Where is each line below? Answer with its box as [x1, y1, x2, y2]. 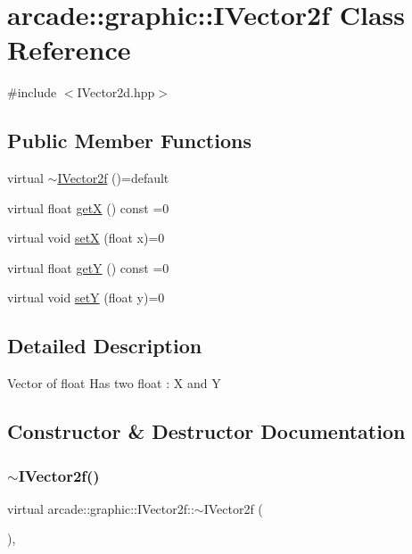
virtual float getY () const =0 [7, 258, 169, 277]
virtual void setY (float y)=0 [7, 288, 165, 307]
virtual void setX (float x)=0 [7, 228, 165, 247]
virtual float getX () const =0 [7, 198, 169, 217]
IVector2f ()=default [57, 169, 169, 187]
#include [7, 83, 57, 102]
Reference [7, 31, 131, 68]
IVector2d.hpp [77, 83, 155, 102]
